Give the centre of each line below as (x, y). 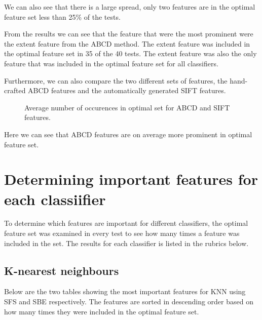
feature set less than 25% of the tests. (62, 16)
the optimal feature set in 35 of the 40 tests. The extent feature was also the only (130, 53)
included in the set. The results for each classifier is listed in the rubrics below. (126, 243)
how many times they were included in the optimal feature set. (102, 311)
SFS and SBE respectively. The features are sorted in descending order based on (129, 302)
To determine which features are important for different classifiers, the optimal (126, 223)
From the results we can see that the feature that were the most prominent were (129, 34)
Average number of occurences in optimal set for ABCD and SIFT (127, 107)
